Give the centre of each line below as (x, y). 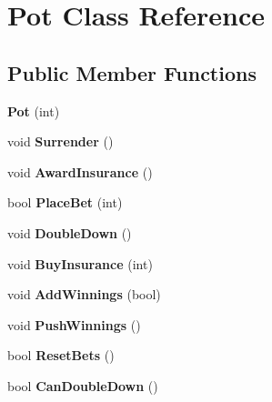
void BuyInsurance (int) (80, 263)
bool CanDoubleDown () (83, 385)
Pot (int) (34, 111)
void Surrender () (60, 141)
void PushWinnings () (74, 324)
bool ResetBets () (61, 355)
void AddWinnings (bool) (84, 294)
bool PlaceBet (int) (65, 202)
